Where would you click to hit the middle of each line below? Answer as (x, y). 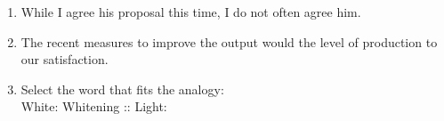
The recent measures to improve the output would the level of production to (229, 41)
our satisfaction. (65, 59)
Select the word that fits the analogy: (122, 89)
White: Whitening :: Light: (94, 106)
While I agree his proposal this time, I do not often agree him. (191, 12)
